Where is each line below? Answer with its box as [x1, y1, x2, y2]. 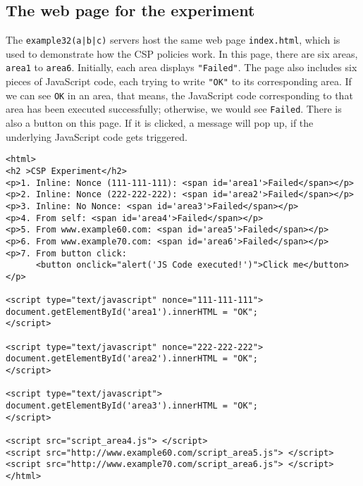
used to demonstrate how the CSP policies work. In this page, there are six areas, [6, 46, 358, 61]
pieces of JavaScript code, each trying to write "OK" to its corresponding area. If [6, 74, 352, 89]
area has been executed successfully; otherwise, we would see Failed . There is [6, 101, 342, 116]
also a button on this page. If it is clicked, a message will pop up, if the [6, 116, 314, 130]
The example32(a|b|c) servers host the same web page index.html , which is [6, 32, 340, 47]
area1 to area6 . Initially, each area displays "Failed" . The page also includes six [6, 60, 357, 75]
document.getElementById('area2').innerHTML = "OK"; [6, 354, 258, 364]
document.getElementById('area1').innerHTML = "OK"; [6, 306, 258, 317]
